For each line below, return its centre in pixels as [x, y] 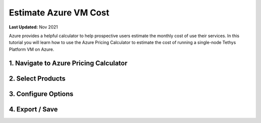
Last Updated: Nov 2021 [33, 27]
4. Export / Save [33, 109]
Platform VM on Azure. [32, 49]
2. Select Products [37, 78]
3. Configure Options [41, 94]
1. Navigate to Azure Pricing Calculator [68, 63]
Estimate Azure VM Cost [59, 13]
